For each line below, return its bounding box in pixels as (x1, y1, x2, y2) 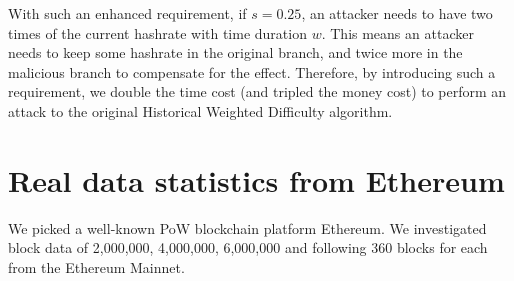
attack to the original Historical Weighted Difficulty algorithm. (8, 100, 393, 121)
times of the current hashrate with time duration (8, 22, 307, 43)
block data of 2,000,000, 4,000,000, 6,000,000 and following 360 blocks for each (8, 237, 488, 258)
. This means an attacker (321, 22, 474, 43)
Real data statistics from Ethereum (8, 159, 505, 200)
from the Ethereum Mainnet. (8, 256, 185, 277)
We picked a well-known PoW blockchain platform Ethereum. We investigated (8, 217, 487, 238)
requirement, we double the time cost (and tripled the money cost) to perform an (8, 81, 507, 102)
